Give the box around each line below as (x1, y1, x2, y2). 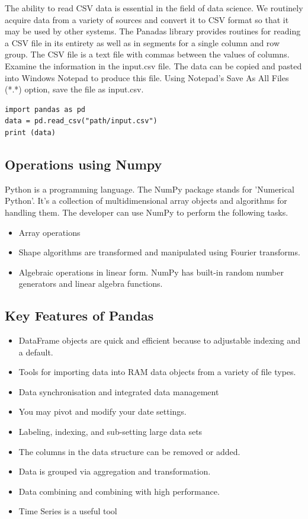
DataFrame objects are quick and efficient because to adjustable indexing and (18, 334, 300, 347)
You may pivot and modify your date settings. (18, 405, 187, 418)
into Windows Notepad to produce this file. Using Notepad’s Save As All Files (5, 71, 289, 84)
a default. (18, 345, 53, 358)
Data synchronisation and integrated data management (18, 385, 219, 398)
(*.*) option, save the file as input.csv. (5, 83, 144, 95)
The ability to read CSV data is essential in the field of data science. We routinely (5, 2, 303, 14)
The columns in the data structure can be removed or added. (18, 445, 240, 457)
